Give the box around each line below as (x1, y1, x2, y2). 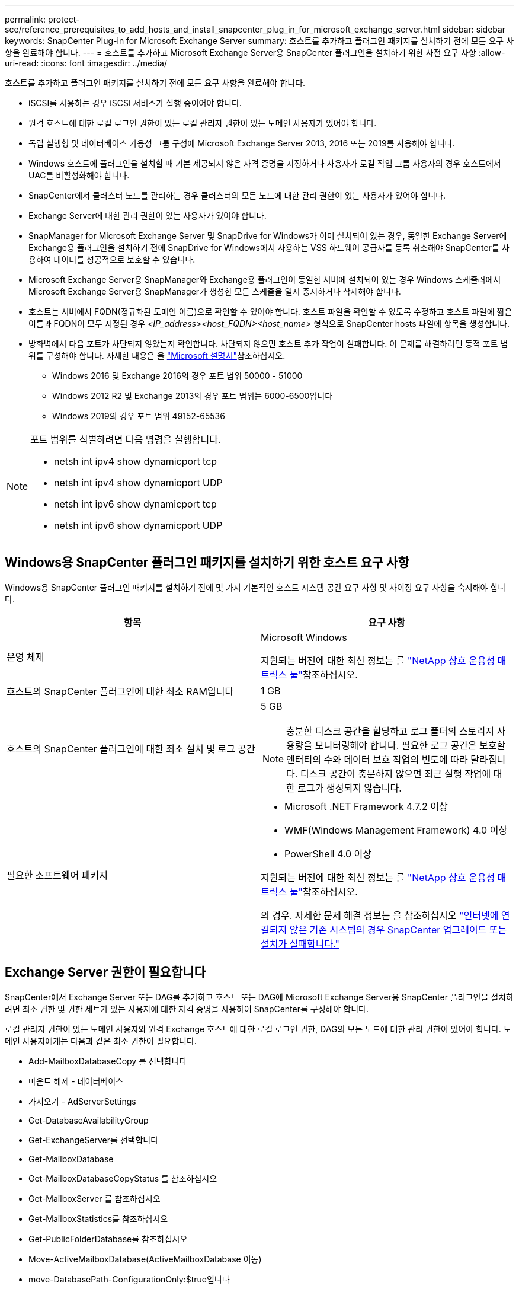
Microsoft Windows (261, 631, 347, 643)
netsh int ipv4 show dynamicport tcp (54, 455, 217, 467)
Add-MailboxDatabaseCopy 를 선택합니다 (28, 1055, 187, 1066)
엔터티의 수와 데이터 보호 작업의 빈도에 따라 (286, 753, 468, 765)
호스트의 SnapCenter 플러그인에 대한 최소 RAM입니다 (7, 685, 234, 697)
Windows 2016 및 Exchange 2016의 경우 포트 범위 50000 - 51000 (52, 371, 303, 381)
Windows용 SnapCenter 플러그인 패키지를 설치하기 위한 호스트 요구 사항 (5, 555, 409, 570)
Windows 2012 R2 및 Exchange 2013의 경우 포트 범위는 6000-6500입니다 (52, 391, 333, 401)
